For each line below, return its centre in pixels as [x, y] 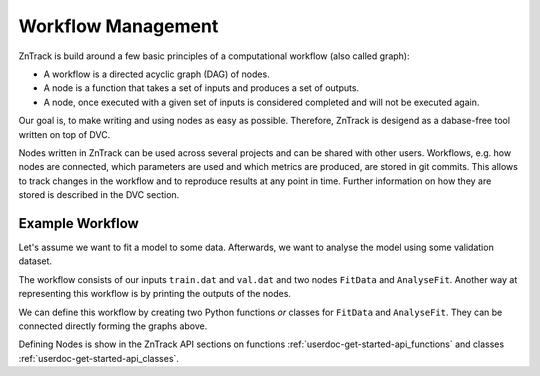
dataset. [35, 261]
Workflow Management [118, 26]
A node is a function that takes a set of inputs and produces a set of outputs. [201, 88]
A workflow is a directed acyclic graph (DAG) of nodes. [156, 74]
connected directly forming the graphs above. [113, 326]
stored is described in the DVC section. [99, 195]
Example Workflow [78, 223]
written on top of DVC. [64, 134]
